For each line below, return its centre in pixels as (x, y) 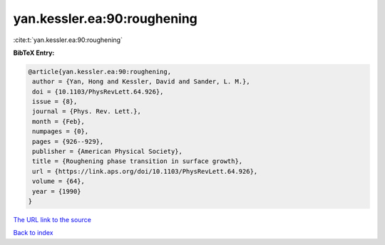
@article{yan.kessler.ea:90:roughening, (99, 72)
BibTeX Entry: (34, 53)
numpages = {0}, (61, 131)
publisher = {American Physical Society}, (108, 152)
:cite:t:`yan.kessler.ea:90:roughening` (68, 40)
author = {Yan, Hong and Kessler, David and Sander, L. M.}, (141, 82)
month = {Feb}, (59, 121)
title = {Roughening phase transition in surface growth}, (138, 161)
